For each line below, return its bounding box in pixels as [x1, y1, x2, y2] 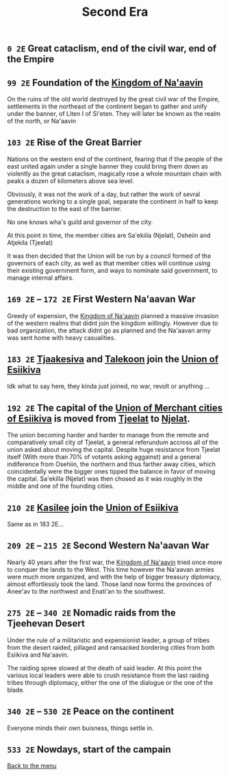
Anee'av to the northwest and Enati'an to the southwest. [7, 587, 166, 595]
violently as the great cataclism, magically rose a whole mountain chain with [7, 169, 222, 178]
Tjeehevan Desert [7, 618, 86, 629]
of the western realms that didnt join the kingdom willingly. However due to [7, 319, 218, 327]
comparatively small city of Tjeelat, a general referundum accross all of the [7, 438, 219, 446]
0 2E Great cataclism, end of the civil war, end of [7, 43, 217, 55]
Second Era [81, 4, 149, 20]
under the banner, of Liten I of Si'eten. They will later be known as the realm [7, 110, 221, 117]
